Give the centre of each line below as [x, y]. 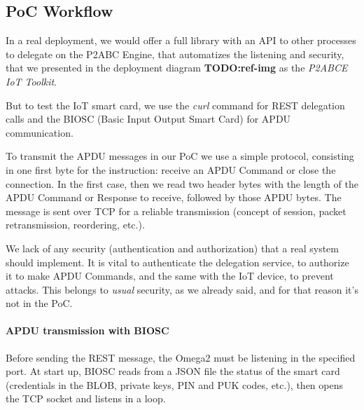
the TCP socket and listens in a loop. [86, 398]
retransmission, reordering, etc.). [75, 225]
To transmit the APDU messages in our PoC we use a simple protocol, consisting [180, 156]
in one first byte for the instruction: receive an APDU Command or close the [171, 169]
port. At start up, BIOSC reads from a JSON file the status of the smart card [173, 371]
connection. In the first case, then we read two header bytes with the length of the [182, 183]
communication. [40, 132]
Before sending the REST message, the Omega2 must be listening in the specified [181, 357]
